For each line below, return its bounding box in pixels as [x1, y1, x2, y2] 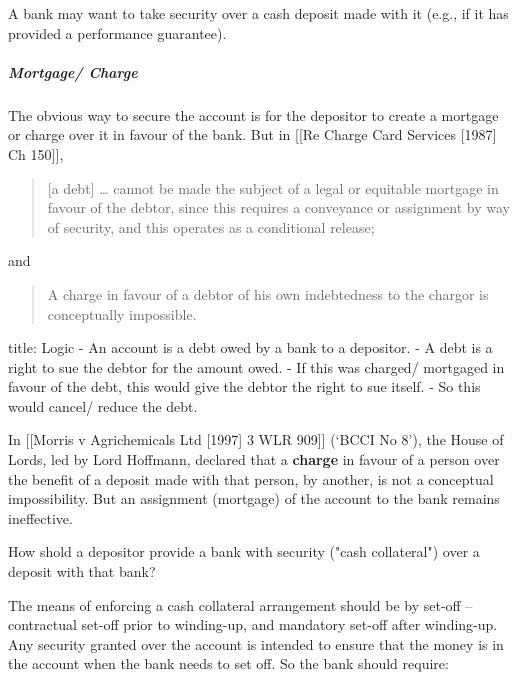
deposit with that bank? [8, 561, 156, 582]
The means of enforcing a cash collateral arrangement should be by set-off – [8, 594, 473, 615]
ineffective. [8, 507, 73, 528]
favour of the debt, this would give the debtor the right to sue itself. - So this [8, 376, 481, 397]
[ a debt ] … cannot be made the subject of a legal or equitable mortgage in [47, 177, 499, 198]
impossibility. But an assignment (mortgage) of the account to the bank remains [8, 488, 500, 509]
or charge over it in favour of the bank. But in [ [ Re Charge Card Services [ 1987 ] [8, 124, 497, 145]
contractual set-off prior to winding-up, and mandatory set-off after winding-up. [8, 614, 498, 635]
